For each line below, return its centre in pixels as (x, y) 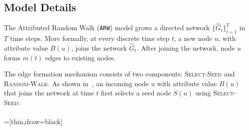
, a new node (193, 38)
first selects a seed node (136, 93)
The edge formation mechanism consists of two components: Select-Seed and (119, 74)
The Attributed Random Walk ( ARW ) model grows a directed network (107, 28)
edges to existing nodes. (81, 57)
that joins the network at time (49, 93)
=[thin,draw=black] (33, 121)
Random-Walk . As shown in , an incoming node (76, 83)
